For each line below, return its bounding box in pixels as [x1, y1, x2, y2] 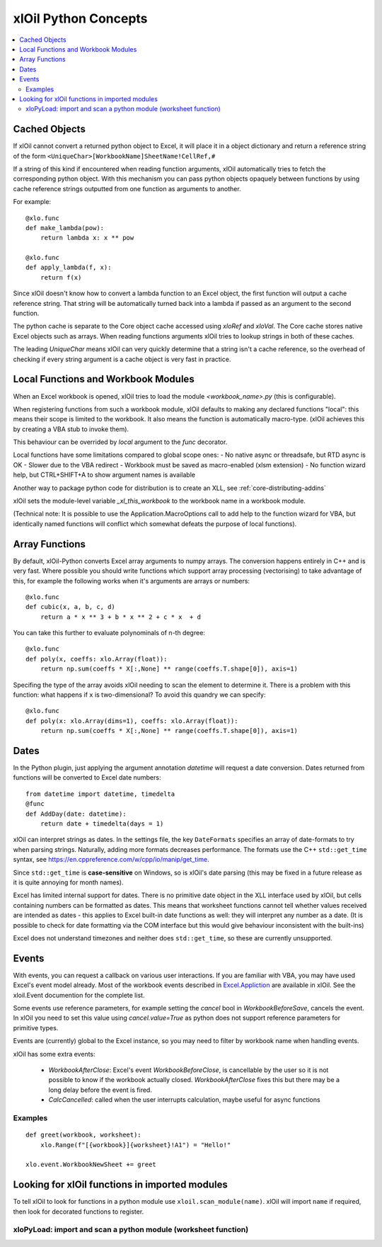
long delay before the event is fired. [48, 1086, 152, 1094]
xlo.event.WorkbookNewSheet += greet [25, 1161, 157, 1168]
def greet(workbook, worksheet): [25, 1131, 141, 1139]
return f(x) [40, 273, 82, 281]
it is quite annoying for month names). [13, 878, 124, 887]
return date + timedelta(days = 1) [40, 820, 164, 828]
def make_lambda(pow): [25, 224, 105, 232]
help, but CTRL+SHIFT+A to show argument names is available [13, 471, 196, 479]
